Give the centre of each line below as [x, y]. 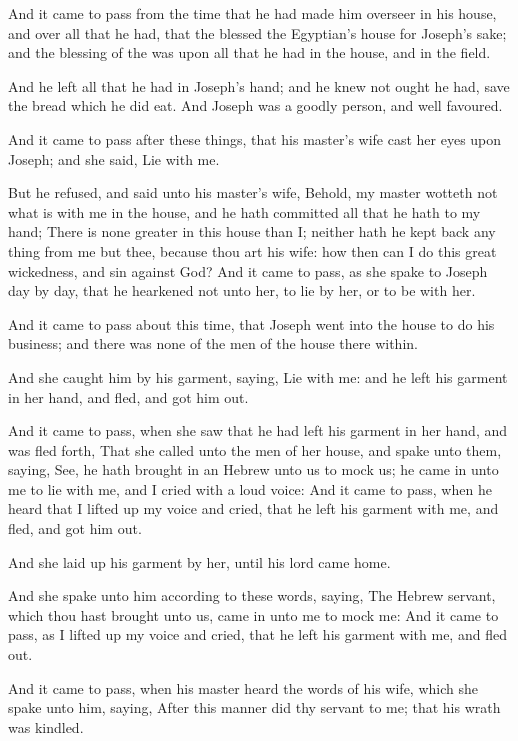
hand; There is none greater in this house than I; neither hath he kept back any [252, 231]
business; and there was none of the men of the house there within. [213, 343]
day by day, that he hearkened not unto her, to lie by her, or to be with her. [242, 290]
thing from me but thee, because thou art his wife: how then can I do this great [252, 250]
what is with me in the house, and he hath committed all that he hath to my [244, 211]
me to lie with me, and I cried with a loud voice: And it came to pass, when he [250, 488]
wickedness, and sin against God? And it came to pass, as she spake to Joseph [248, 270]
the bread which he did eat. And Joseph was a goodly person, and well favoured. [255, 105]
